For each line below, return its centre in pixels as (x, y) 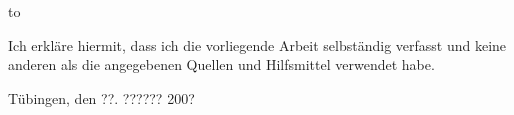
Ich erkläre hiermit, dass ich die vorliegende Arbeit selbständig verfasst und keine (257, 44)
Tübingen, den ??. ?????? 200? (101, 97)
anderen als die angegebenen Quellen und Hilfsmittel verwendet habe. (221, 64)
